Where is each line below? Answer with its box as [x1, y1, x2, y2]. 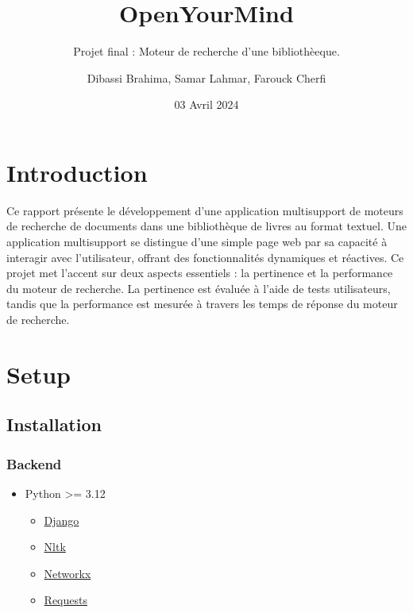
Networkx [44, 565, 91, 581]
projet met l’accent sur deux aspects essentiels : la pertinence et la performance [6, 264, 393, 281]
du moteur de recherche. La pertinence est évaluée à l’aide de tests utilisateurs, [6, 280, 391, 296]
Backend [6, 453, 62, 473]
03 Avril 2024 [174, 96, 239, 113]
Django [44, 511, 79, 528]
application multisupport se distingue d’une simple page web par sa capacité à [6, 233, 388, 250]
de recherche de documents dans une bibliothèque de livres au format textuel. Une [6, 218, 407, 234]
